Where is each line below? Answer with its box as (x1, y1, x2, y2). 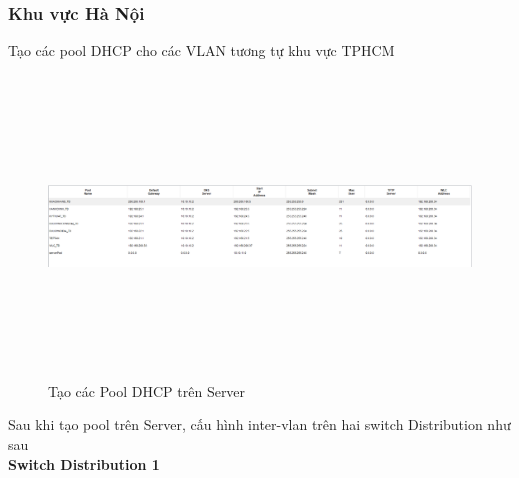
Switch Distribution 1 (8, 453, 160, 474)
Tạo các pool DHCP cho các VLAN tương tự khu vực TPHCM (8, 40, 395, 61)
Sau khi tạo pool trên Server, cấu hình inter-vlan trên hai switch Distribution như (8, 414, 511, 435)
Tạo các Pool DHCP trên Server (48, 380, 246, 401)
